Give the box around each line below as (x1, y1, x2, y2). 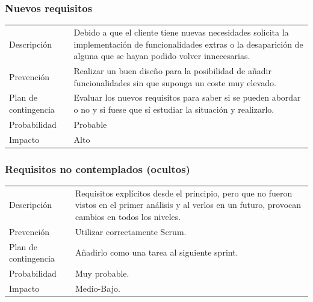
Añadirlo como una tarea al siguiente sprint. (75, 246, 238, 259)
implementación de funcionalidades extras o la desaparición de (73, 37, 303, 50)
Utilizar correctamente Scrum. (75, 225, 187, 238)
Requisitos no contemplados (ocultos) (5, 161, 190, 176)
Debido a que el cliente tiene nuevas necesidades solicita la (73, 25, 289, 38)
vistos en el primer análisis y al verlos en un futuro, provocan (75, 198, 302, 211)
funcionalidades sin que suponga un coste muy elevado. (73, 76, 276, 89)
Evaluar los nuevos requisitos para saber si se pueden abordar (73, 91, 301, 104)
